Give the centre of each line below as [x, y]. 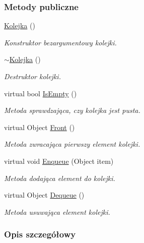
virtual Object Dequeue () [44, 195]
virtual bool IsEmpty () [41, 93]
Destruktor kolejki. [32, 76]
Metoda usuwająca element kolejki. [57, 211]
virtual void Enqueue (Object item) [59, 161]
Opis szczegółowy [40, 234]
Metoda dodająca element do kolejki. [60, 178]
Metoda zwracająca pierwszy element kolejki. [72, 144]
